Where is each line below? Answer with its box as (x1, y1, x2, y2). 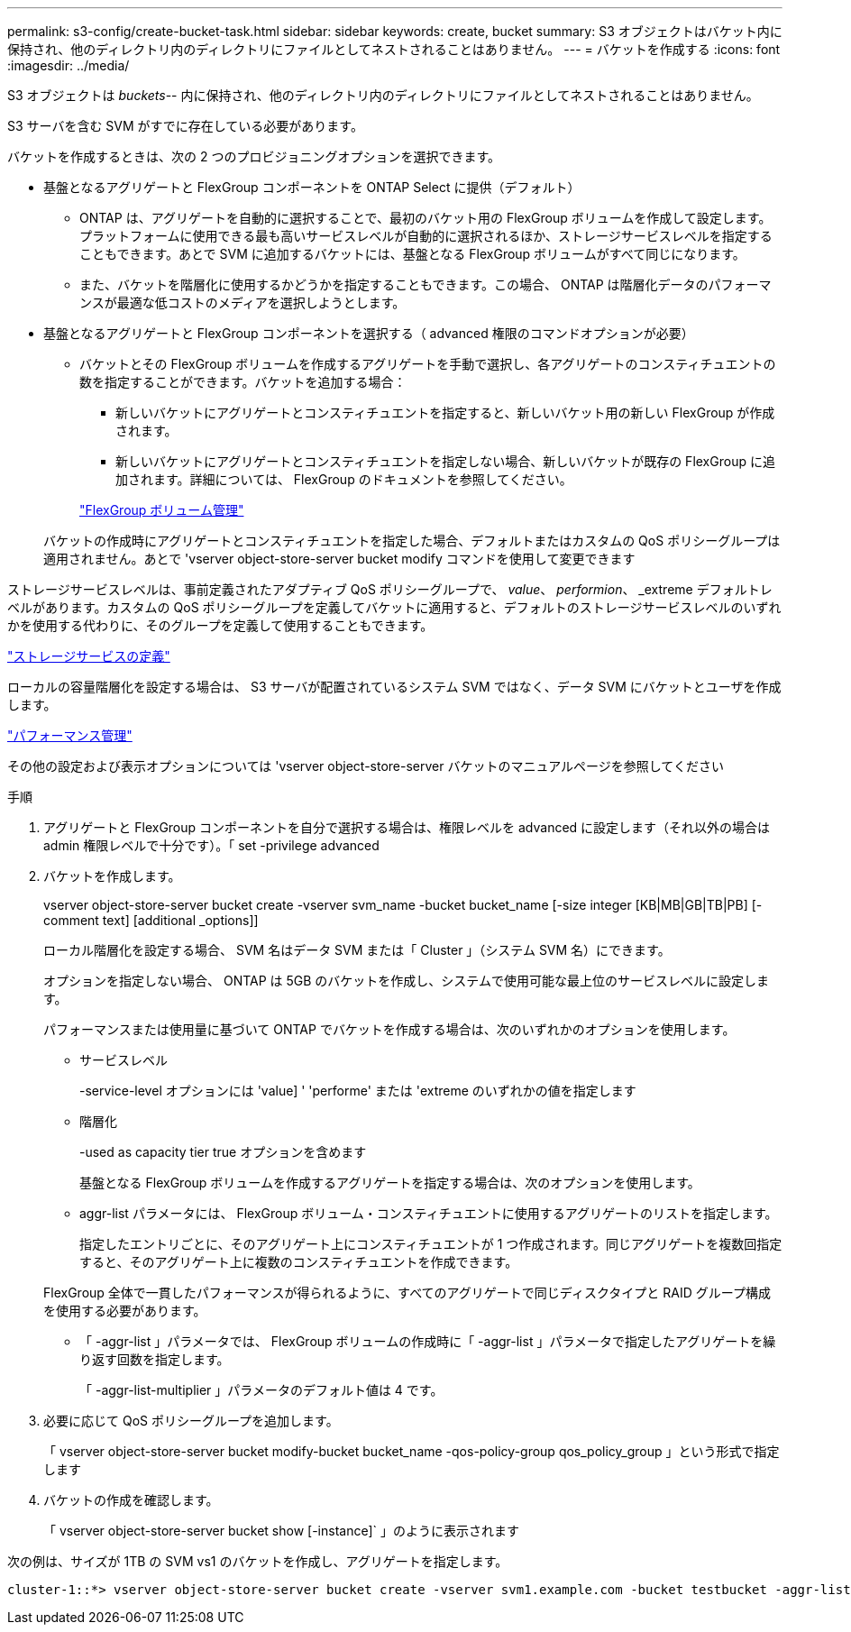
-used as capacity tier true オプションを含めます (79, 1144, 367, 1160)
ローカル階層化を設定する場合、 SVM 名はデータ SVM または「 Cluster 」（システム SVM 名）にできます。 (43, 942, 671, 958)
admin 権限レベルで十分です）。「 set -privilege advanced (43, 838, 380, 853)
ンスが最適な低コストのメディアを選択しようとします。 (79, 295, 406, 310)
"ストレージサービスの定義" (7, 648, 170, 664)
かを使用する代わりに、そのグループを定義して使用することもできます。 (7, 618, 434, 633)
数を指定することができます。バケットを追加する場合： (79, 374, 407, 390)
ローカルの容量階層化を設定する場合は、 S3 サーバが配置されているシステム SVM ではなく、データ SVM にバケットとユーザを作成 (7, 679, 782, 694)
